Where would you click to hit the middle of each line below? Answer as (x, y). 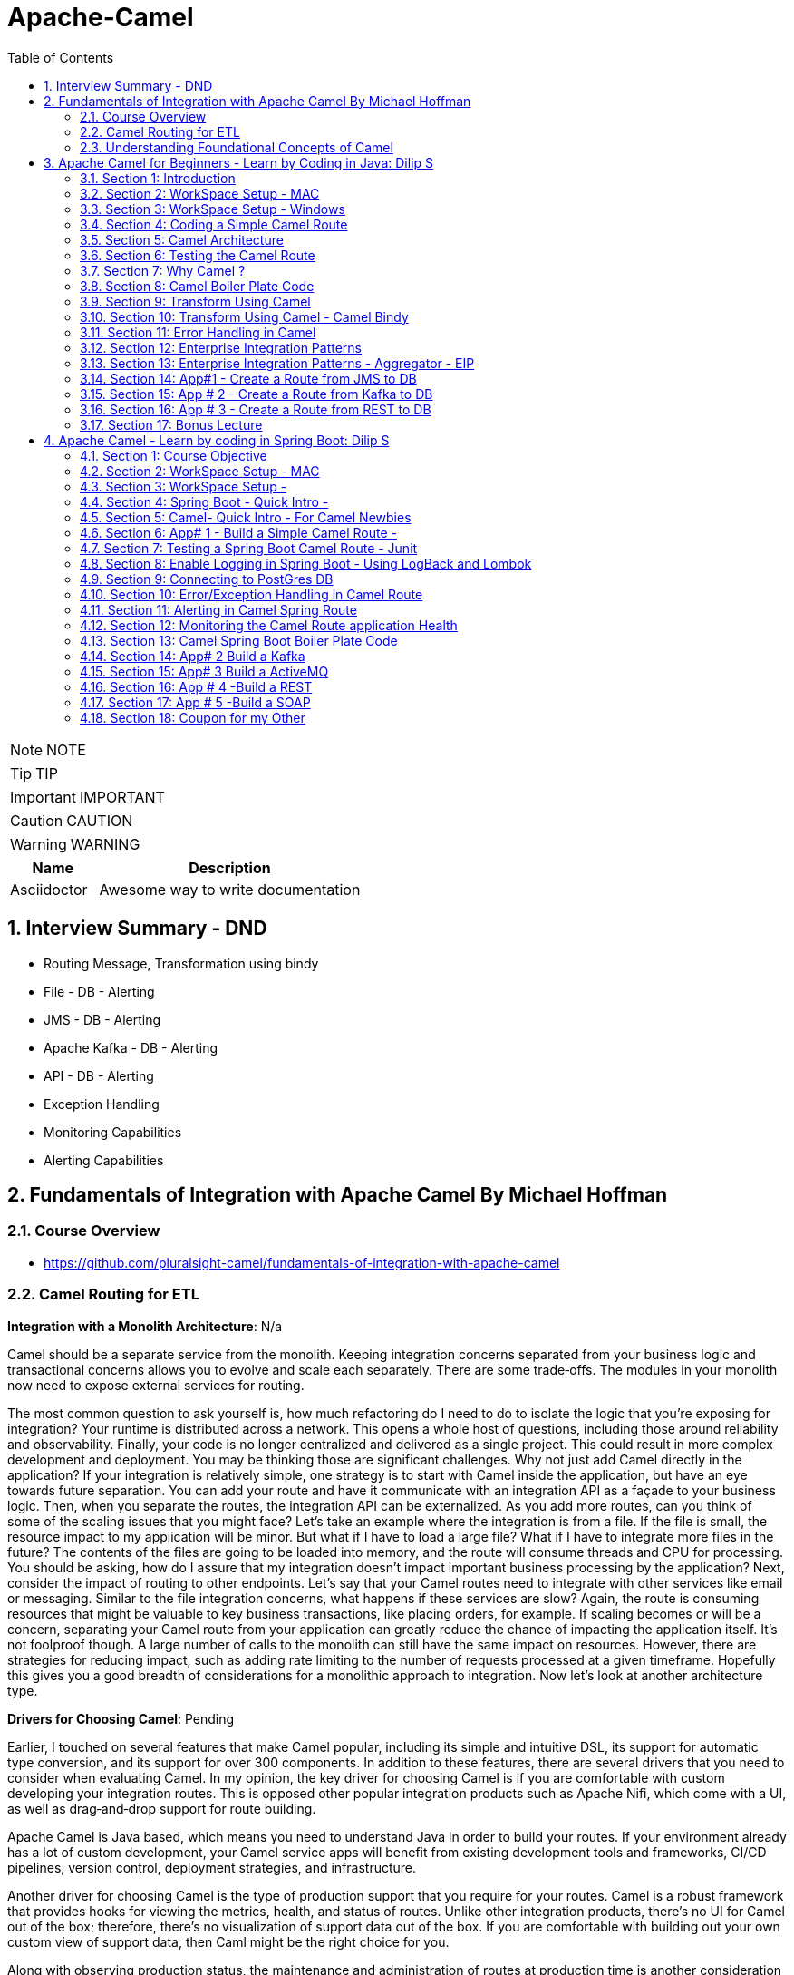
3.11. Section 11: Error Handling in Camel (198, 332)
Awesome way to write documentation (230, 889)
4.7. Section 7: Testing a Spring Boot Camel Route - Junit (249, 548)
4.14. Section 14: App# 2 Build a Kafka (193, 656)
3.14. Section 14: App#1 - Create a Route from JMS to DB (248, 378)
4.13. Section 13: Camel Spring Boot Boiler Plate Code (239, 640)
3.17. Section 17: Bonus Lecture (171, 424)
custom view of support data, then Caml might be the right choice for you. (228, 1941)
